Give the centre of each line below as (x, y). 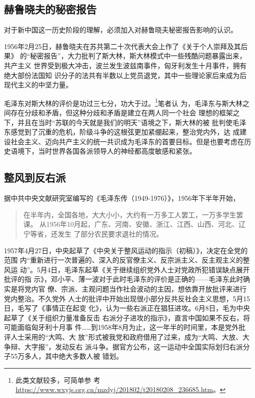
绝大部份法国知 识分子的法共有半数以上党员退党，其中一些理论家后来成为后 (125, 75)
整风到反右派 (35, 177)
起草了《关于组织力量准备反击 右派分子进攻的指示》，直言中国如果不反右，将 (127, 317)
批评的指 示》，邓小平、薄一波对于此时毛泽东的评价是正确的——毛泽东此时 (124, 279)
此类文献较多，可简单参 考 (58, 380)
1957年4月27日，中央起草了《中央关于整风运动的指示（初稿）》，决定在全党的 (126, 250)
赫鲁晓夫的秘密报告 (50, 9)
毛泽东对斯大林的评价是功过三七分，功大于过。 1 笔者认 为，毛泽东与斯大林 (123, 102)
